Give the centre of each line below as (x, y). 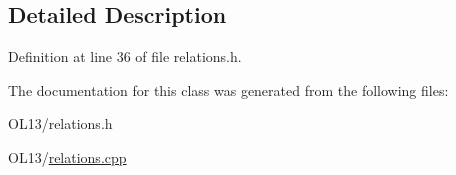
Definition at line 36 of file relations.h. (125, 56)
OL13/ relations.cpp (67, 156)
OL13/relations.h (60, 123)
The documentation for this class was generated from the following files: (228, 89)
